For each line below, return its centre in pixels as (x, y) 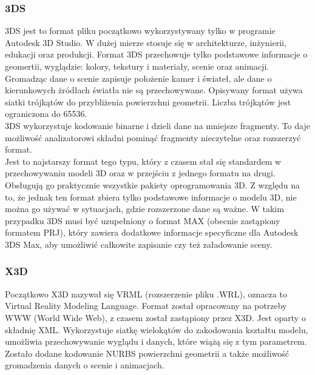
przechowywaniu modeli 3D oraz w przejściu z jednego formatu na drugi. (140, 173)
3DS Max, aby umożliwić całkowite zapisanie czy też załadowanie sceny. (139, 244)
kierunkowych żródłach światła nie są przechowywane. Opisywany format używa (154, 90)
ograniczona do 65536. (46, 114)
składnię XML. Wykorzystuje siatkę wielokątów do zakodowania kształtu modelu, (157, 329)
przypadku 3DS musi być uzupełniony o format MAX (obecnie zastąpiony (143, 220)
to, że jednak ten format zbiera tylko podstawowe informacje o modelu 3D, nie (151, 197)
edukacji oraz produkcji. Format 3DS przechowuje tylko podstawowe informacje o (156, 54)
